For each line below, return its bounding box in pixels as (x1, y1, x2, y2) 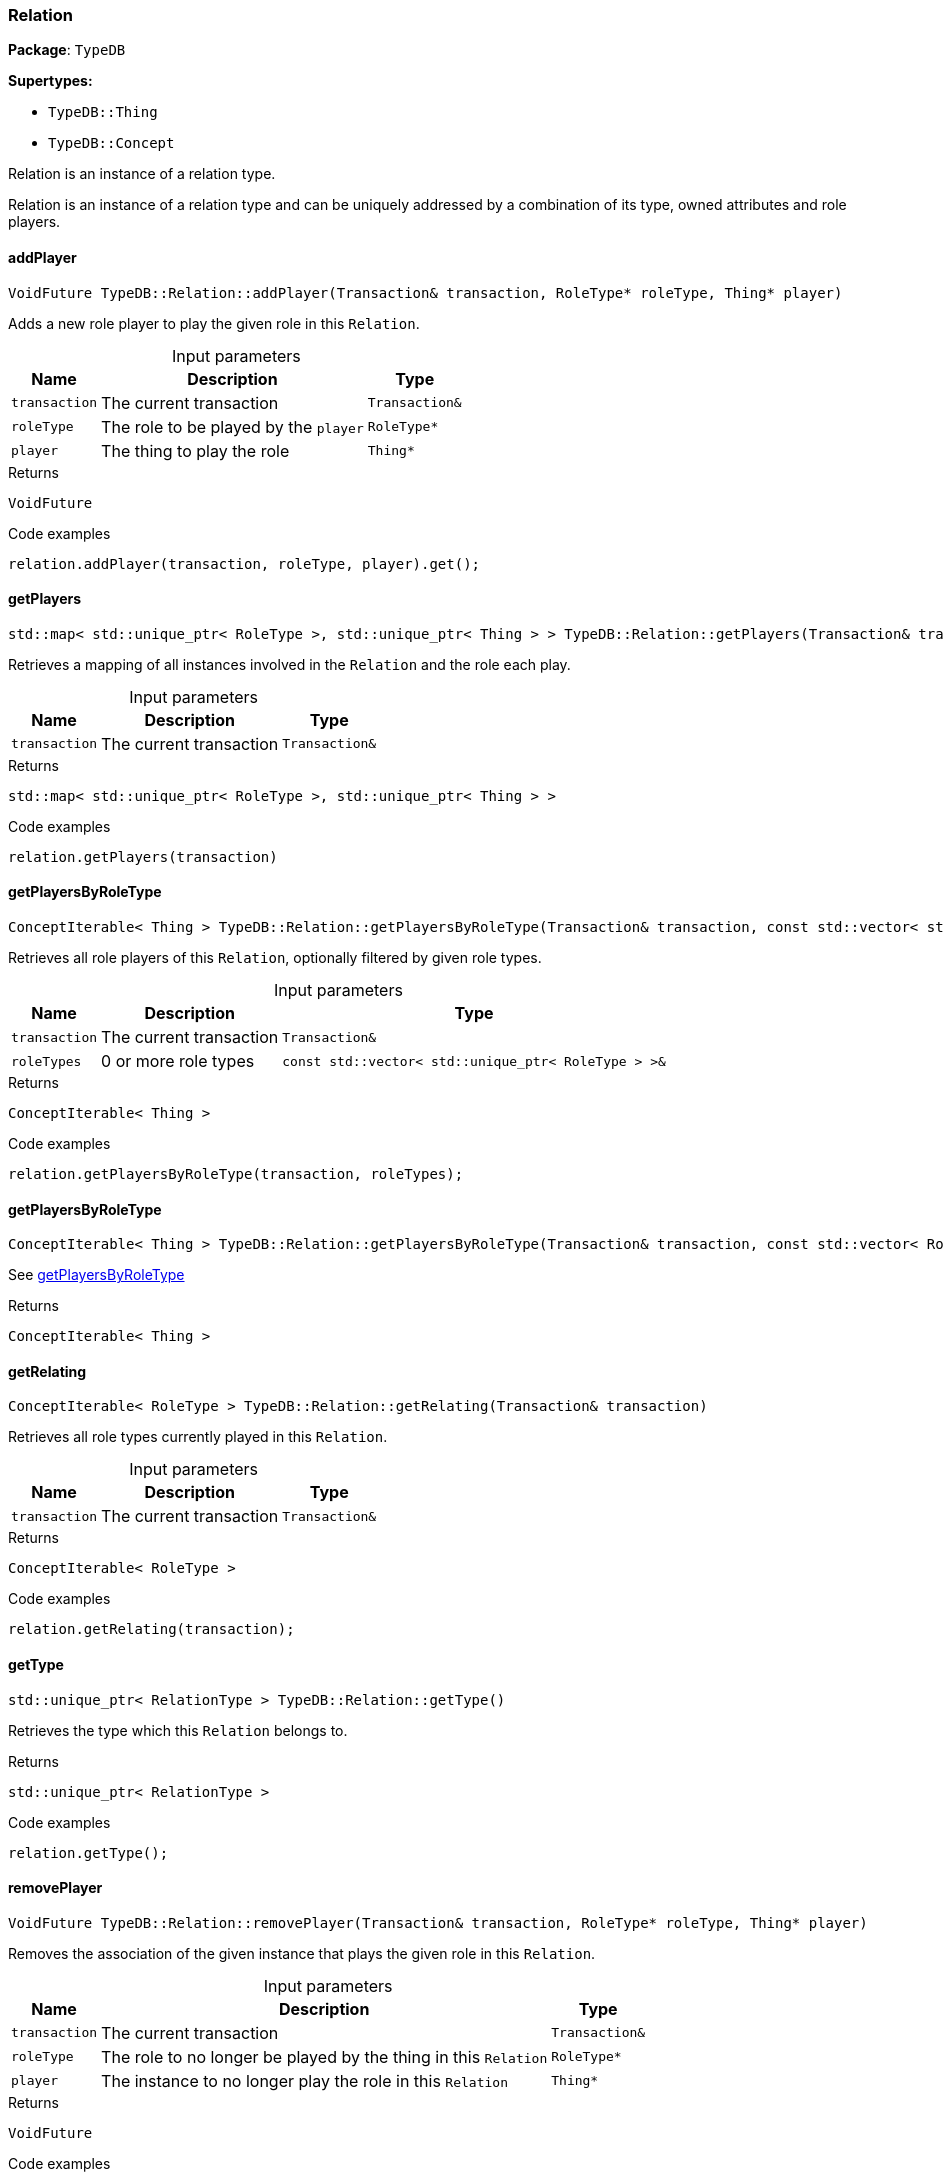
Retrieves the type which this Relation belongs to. (8, 1721, 348, 1739)
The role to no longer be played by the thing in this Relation (101, 2046, 548, 2067)
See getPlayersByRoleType (8, 1266, 185, 1284)
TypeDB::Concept (48, 135, 175, 152)
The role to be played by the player (101, 416, 364, 437)
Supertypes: (8, 72, 93, 90)
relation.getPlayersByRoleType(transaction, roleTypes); (8, 1166, 464, 1183)
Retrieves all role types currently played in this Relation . (8, 1428, 388, 1446)
